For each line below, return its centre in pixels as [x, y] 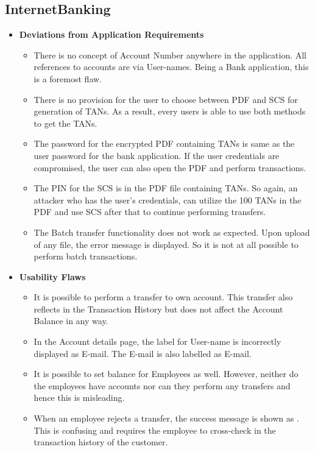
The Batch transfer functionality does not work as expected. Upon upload [172, 232]
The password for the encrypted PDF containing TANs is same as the [164, 143]
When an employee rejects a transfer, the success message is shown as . [166, 418]
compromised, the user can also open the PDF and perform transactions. [170, 167]
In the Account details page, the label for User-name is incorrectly [157, 341]
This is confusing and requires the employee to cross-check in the [155, 430]
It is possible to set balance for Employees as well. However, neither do [166, 374]
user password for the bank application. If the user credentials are [157, 155]
